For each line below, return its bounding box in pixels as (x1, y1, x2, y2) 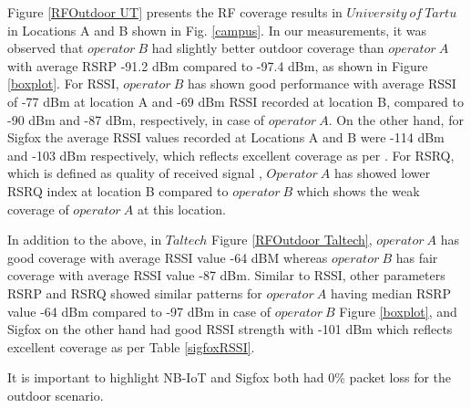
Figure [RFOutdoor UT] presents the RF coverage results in (7, 3, 343, 21)
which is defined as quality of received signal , (7, 163, 262, 183)
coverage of (7, 199, 69, 218)
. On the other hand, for (328, 110, 464, 129)
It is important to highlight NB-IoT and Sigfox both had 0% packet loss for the (7, 368, 452, 387)
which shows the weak (296, 181, 420, 200)
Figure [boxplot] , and (339, 301, 457, 320)
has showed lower (333, 163, 431, 183)
